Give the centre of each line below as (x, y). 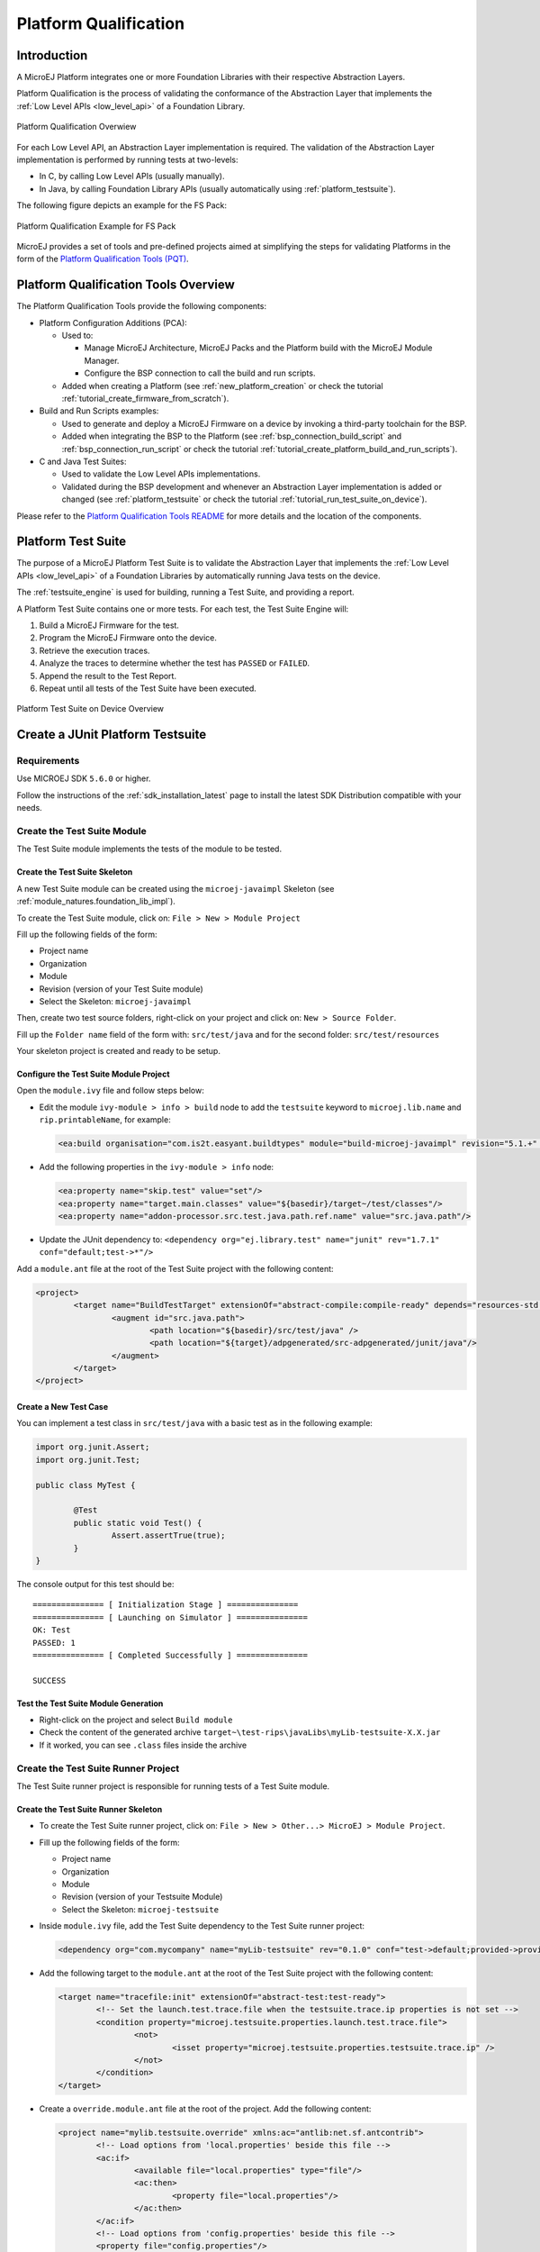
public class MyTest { (85, 1485)
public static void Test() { (138, 1523)
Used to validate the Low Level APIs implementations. (161, 474)
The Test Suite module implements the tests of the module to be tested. (149, 849)
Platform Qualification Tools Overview (126, 285)
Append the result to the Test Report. (108, 676)
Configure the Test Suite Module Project (93, 1074)
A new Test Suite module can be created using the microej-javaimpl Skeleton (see (175, 888)
